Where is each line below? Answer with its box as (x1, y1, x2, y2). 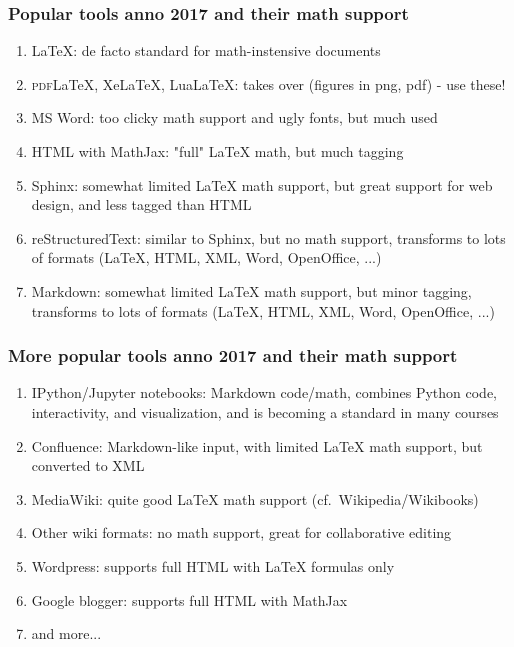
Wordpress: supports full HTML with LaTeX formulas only (31, 555, 395, 576)
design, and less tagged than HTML (31, 194, 252, 215)
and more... (31, 623, 102, 644)
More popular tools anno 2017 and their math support (8, 343, 458, 368)
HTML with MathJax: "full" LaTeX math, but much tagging (31, 141, 404, 161)
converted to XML (31, 455, 145, 476)
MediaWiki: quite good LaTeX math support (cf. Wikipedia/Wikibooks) (31, 488, 479, 509)
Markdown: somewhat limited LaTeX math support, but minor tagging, (31, 280, 472, 301)
